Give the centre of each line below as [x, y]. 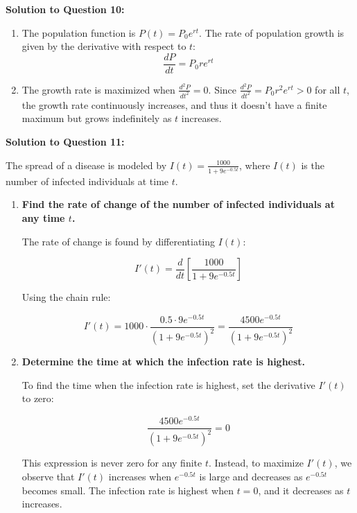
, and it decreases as [301, 490]
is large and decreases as [251, 477]
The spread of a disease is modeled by [86, 165]
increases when [140, 477]
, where [255, 165]
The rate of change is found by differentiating [119, 241]
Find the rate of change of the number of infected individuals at [178, 204]
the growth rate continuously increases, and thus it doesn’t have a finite [174, 104]
